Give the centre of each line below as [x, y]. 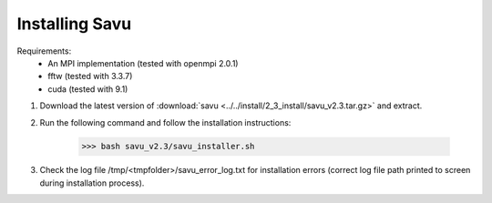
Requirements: [44, 51]
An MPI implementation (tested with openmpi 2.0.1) [143, 63]
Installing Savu [74, 24]
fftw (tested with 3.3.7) [90, 76]
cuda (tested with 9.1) [88, 89]
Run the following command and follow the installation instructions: [165, 122]
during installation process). [92, 183]
